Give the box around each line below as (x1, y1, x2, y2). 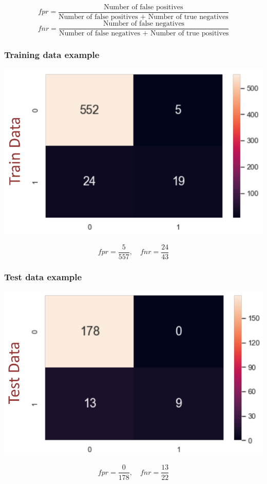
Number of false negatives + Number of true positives (59, 30, 229, 37)
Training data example (4, 48, 100, 61)
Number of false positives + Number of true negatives (59, 13, 228, 21)
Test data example (4, 270, 82, 283)
